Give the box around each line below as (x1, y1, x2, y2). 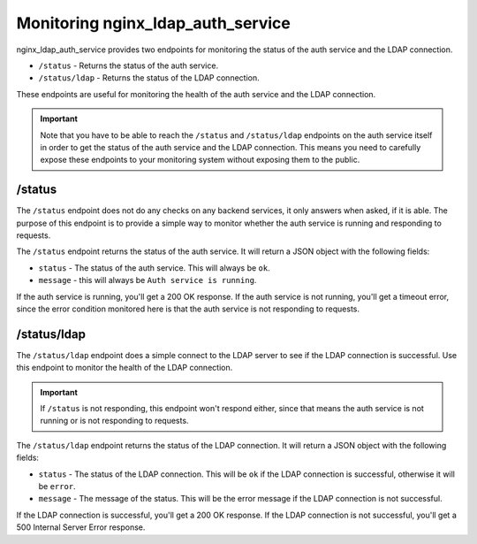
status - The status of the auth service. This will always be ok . (38, 262, 270, 273)
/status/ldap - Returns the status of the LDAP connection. (38, 73, 260, 83)
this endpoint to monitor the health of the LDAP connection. (16, 363, 233, 373)
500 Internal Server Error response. (16, 522, 146, 533)
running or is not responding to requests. (40, 416, 189, 426)
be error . (38, 480, 76, 491)
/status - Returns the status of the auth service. (38, 60, 219, 71)
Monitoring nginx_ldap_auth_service (16, 13, 291, 33)
